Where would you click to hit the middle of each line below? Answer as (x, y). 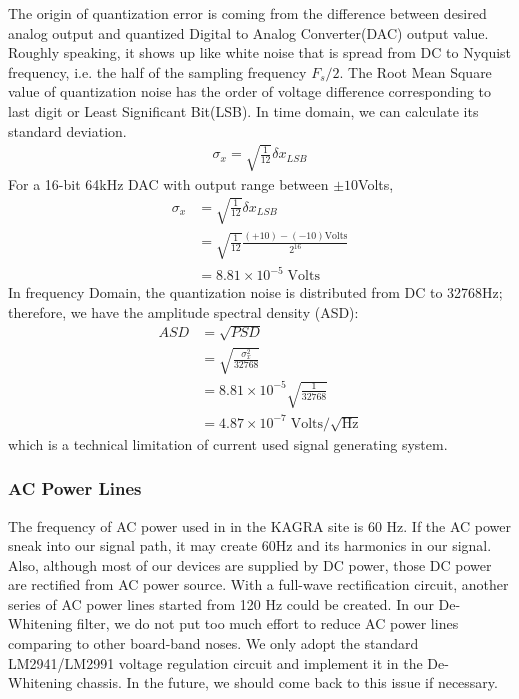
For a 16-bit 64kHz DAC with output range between (168, 183)
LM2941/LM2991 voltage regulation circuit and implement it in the (215, 662)
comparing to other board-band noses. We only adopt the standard (213, 643)
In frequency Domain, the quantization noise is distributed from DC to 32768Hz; (255, 292)
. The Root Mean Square (415, 71)
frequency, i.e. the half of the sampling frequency (157, 71)
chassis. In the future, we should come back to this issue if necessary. (287, 682)
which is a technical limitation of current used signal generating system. (228, 443)
